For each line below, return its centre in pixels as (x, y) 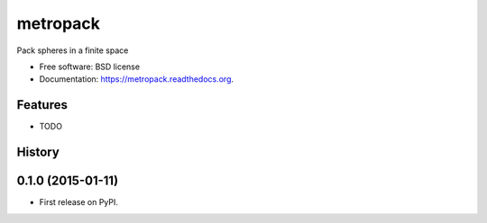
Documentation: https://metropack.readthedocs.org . (137, 79)
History (38, 152)
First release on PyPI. (79, 202)
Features (42, 105)
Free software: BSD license (89, 67)
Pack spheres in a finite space (73, 50)
